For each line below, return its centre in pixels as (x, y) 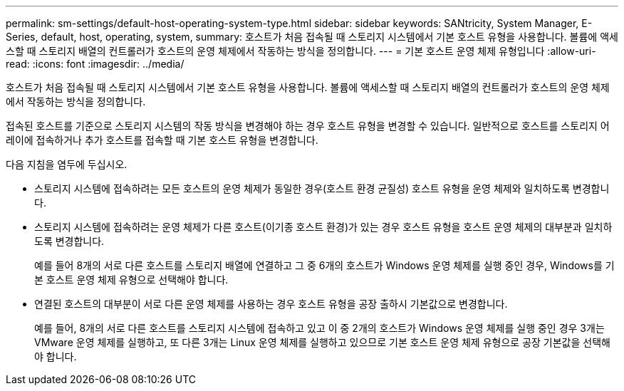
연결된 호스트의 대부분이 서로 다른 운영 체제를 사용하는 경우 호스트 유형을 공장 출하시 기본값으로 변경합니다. (271, 304)
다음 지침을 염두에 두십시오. (67, 164)
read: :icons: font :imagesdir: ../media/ (95, 64)
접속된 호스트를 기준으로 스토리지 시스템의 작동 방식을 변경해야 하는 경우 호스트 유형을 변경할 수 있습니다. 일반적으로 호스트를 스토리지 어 (308, 126)
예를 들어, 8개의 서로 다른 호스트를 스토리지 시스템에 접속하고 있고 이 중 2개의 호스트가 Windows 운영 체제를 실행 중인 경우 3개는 (319, 328)
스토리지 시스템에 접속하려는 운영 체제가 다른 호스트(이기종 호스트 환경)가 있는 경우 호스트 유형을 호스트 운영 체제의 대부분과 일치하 (323, 227)
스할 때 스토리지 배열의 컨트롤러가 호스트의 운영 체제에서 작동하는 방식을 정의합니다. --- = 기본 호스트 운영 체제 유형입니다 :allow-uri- (301, 51)
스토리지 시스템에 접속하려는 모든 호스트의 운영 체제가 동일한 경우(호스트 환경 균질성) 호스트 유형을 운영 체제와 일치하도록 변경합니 (322, 188)
